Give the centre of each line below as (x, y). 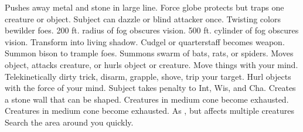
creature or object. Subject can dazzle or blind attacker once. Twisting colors (143, 18)
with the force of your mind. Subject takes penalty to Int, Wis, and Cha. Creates (150, 88)
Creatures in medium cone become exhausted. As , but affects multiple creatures (149, 111)
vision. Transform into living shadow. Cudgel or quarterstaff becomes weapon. (145, 41)
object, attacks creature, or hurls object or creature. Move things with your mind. (151, 64)
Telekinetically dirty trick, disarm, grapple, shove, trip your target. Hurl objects (148, 76)
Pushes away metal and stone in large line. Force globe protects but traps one (144, 7)
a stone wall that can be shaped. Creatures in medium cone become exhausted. (147, 99)
